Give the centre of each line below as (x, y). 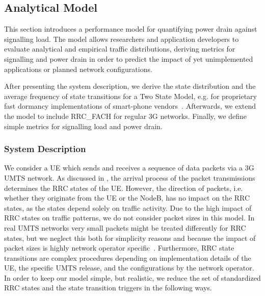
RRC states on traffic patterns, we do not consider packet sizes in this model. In (129, 218)
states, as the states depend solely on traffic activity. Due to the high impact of (128, 207)
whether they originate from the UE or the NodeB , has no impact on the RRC (127, 198)
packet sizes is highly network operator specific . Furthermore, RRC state (119, 248)
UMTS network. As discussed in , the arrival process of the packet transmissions (130, 177)
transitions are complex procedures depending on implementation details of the (128, 257)
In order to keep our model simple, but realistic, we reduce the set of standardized (132, 277)
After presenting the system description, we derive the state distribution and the (130, 86)
